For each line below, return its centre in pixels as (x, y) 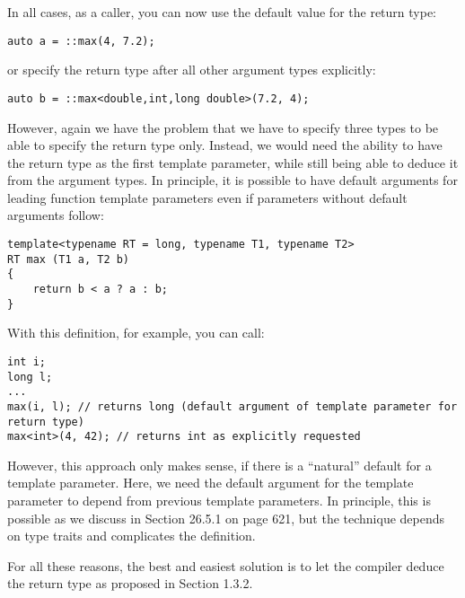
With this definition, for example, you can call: (136, 333)
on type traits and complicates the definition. (132, 536)
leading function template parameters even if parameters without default (207, 197)
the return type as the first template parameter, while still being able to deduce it (233, 162)
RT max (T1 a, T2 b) (69, 259)
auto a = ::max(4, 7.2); (81, 41)
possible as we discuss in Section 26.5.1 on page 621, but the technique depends (226, 518)
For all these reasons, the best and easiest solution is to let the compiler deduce (226, 565)
